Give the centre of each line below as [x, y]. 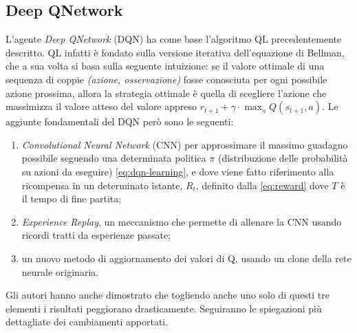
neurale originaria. [60, 271]
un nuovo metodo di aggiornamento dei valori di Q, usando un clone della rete [186, 258]
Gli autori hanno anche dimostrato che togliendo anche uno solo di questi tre [168, 295]
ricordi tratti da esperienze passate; [96, 235]
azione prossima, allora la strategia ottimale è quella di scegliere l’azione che [166, 93]
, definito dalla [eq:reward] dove [262, 185]
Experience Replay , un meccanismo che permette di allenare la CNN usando [182, 221]
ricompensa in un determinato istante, [102, 185]
